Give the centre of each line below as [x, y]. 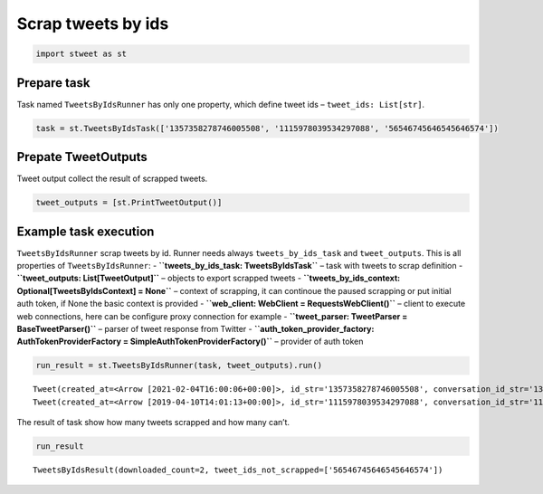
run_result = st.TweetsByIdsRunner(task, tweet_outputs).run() [179, 366]
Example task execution [86, 231]
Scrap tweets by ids [93, 24]
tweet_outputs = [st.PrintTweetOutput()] [129, 203]
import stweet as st [81, 54]
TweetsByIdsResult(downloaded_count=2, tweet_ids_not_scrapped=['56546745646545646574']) [238, 470]
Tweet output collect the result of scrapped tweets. [112, 179]
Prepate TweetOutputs [82, 157]
